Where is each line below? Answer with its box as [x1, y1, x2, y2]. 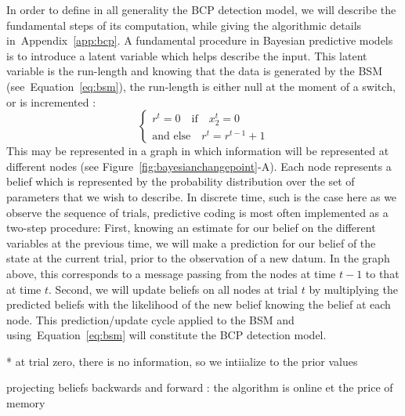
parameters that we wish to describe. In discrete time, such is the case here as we [6, 188, 397, 204]
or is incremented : [6, 93, 96, 110]
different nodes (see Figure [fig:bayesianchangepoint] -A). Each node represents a [6, 157, 392, 174]
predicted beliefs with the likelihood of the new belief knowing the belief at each [6, 296, 391, 313]
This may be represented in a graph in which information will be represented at [6, 143, 389, 159]
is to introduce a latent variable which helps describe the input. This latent [6, 47, 367, 63]
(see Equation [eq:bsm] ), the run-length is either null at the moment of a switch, [6, 78, 396, 94]
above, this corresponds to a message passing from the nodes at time [6, 265, 336, 281]
